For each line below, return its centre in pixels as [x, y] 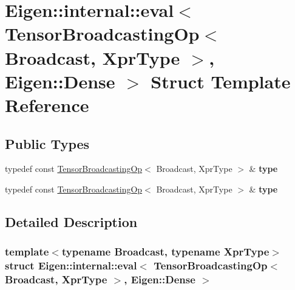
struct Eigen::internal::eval [71, 265]
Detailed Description [71, 221]
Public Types [47, 143]
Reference [47, 104]
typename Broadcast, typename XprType [165, 252]
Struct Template [221, 81]
